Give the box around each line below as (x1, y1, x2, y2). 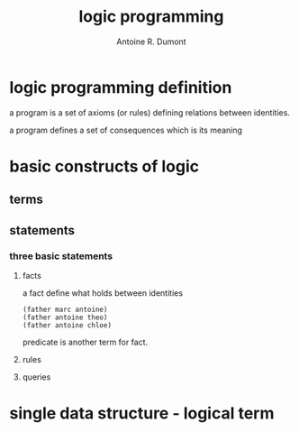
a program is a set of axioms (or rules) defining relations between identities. (9, 106, 291, 118)
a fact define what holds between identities (22, 287, 183, 299)
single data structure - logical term (9, 403, 275, 424)
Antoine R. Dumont (116, 36, 186, 47)
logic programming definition (9, 77, 232, 97)
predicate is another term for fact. (22, 336, 149, 347)
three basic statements (9, 250, 113, 262)
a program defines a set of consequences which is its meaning (9, 124, 243, 135)
